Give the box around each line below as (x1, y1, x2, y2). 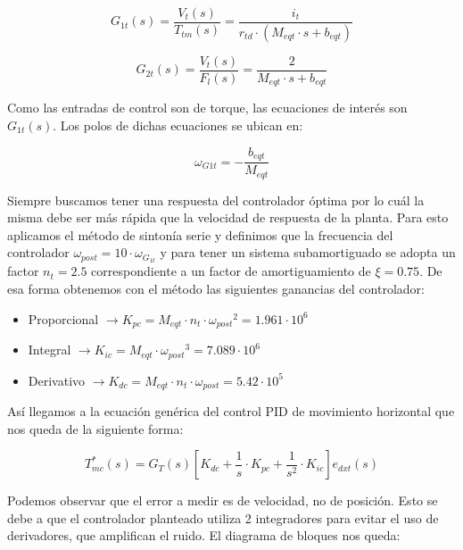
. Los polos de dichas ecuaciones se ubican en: (53, 116, 303, 135)
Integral (28, 340, 71, 359)
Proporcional (28, 309, 99, 328)
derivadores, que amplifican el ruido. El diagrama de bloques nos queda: (7, 526, 401, 545)
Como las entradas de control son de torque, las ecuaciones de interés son (7, 98, 408, 117)
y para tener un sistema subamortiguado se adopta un (160, 243, 456, 262)
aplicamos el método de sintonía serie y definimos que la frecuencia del (7, 225, 393, 244)
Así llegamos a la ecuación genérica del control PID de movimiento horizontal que (7, 401, 455, 420)
